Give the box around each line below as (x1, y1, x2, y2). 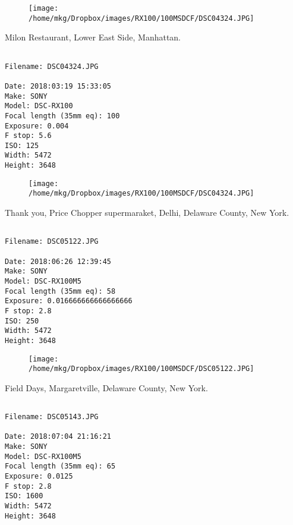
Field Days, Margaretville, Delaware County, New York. (5, 381, 208, 394)
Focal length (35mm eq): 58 (5, 287, 116, 295)
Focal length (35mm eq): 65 (5, 462, 116, 471)
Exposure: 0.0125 (5, 472, 73, 481)
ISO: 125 (5, 141, 39, 150)
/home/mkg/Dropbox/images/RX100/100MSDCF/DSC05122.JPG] (29, 364, 254, 373)
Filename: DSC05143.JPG (5, 413, 99, 422)
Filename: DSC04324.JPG (5, 62, 99, 71)
